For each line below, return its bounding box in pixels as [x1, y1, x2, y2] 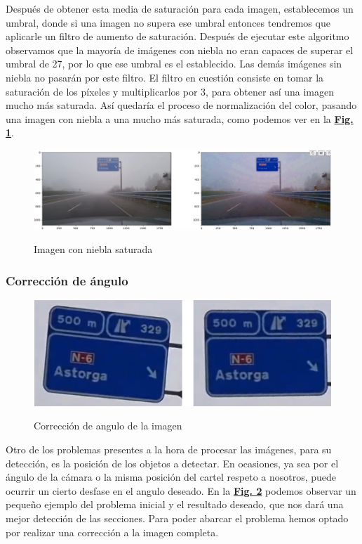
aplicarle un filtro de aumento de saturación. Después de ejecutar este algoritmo [6, 29, 349, 44]
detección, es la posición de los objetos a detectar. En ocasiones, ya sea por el [6, 455, 339, 470]
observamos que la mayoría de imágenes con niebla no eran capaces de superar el [6, 42, 354, 57]
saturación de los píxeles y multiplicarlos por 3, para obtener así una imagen [6, 84, 335, 98]
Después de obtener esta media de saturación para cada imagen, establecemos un [6, 1, 354, 15]
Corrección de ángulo [6, 271, 128, 289]
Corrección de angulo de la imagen [34, 418, 182, 433]
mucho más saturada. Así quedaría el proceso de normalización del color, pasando [6, 98, 357, 112]
